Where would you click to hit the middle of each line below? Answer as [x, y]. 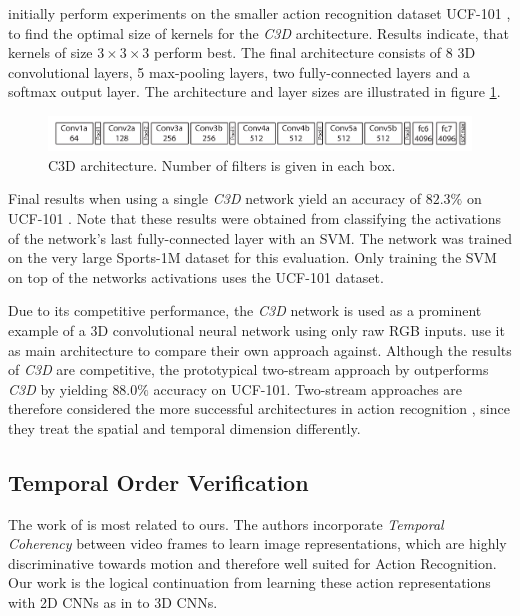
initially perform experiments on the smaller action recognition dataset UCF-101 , [259, 13]
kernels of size [50, 52]
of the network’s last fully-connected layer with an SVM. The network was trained [260, 237]
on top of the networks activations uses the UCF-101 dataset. [196, 276]
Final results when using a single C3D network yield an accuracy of [214, 198]
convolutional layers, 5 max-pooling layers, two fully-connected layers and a [239, 71]
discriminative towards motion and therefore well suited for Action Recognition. [252, 562]
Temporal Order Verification [158, 481]
